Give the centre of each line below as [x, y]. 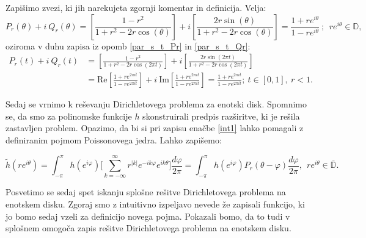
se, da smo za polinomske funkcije [69, 116]
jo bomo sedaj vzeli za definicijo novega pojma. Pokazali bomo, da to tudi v [148, 216]
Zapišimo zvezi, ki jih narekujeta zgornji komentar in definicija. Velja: [136, 7]
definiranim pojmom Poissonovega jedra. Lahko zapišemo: [114, 140]
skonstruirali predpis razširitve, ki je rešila [221, 116]
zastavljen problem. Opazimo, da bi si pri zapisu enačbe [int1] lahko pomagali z [155, 128]
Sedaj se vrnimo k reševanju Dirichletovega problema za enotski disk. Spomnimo [156, 104]
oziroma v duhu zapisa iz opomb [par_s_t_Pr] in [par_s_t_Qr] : [128, 45]
